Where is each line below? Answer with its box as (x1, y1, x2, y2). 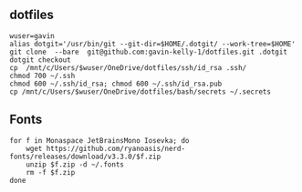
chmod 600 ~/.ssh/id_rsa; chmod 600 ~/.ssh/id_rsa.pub (9, 79, 223, 88)
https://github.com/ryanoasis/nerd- (46, 144, 185, 153)
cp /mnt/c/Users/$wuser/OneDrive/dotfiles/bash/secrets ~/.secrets (9, 86, 272, 96)
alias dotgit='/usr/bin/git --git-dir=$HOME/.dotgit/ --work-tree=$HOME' (9, 39, 297, 48)
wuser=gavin (9, 31, 55, 40)
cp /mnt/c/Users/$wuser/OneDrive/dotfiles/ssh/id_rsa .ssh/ (9, 63, 247, 72)
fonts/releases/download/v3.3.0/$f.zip (9, 152, 161, 161)
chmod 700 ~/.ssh (9, 71, 76, 80)
